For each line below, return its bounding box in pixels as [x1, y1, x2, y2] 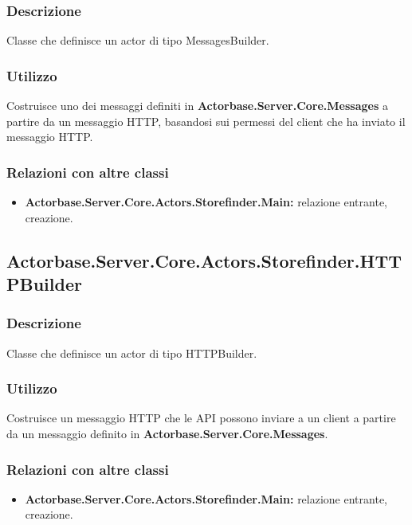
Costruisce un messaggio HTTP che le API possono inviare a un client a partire [6, 409, 396, 426]
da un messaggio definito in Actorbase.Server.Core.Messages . [6, 425, 328, 442]
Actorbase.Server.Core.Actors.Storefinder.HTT [6, 248, 402, 272]
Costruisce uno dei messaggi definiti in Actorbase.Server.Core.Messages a [6, 97, 388, 114]
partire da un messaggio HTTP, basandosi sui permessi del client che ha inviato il [6, 112, 406, 129]
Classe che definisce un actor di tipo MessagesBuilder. [6, 32, 269, 49]
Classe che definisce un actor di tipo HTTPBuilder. [6, 344, 257, 361]
